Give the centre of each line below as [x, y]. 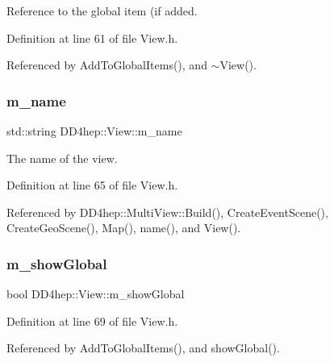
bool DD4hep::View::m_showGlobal [96, 294]
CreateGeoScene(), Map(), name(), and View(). [124, 228]
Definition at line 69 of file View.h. [92, 320]
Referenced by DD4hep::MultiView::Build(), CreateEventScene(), [167, 212]
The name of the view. [62, 158]
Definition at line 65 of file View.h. [92, 185]
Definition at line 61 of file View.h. [92, 37]
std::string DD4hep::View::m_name [94, 131]
